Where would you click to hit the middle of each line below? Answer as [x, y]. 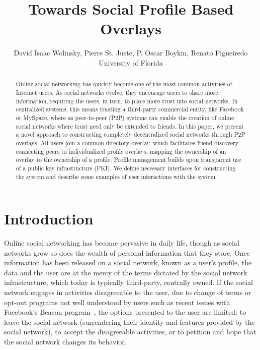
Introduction [49, 219]
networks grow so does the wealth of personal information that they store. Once [127, 252]
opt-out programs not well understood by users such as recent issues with [117, 302]
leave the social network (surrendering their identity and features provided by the [129, 322]
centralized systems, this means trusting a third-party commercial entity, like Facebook [130, 109]
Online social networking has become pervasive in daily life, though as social [122, 243]
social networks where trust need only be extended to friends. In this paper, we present [130, 126]
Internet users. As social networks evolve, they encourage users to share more [117, 92]
